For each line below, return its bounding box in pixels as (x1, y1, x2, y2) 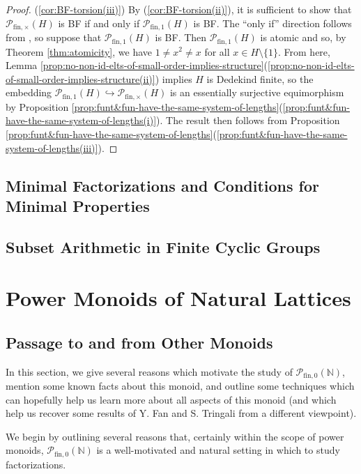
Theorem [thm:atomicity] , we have (6, 44, 153, 59)
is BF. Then (155, 30, 207, 45)
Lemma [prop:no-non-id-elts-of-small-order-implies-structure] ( (6, 58, 268, 72)
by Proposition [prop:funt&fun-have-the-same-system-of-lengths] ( (6, 99, 283, 114)
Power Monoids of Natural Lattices (6, 284, 351, 312)
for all (204, 44, 230, 59)
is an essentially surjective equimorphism (169, 85, 344, 100)
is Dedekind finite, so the (206, 71, 314, 86)
